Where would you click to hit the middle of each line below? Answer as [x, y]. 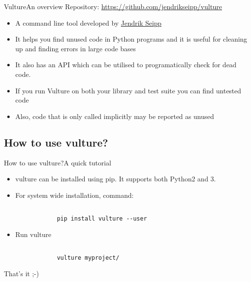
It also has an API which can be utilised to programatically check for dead [126, 65]
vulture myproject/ [88, 258]
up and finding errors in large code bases [75, 48]
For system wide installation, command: [74, 195]
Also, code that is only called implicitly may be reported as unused [115, 116]
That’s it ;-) [22, 273]
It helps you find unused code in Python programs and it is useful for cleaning [131, 39]
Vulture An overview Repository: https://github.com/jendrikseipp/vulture [113, 6]
